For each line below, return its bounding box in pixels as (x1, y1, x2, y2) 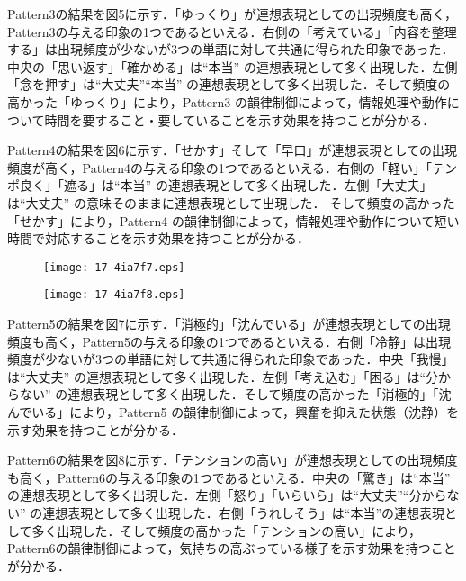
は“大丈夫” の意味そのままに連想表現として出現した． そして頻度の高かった (7, 193, 455, 212)
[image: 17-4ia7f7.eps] (43, 260, 185, 274)
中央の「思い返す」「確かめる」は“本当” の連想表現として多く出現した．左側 (7, 57, 458, 76)
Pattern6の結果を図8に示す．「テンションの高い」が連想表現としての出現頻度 (7, 450, 458, 469)
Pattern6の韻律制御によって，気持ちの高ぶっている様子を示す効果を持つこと (7, 539, 456, 558)
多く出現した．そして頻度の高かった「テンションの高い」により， (31, 521, 421, 540)
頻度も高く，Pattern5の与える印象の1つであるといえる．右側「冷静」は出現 (7, 331, 452, 350)
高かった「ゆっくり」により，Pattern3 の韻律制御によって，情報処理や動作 (7, 92, 447, 111)
